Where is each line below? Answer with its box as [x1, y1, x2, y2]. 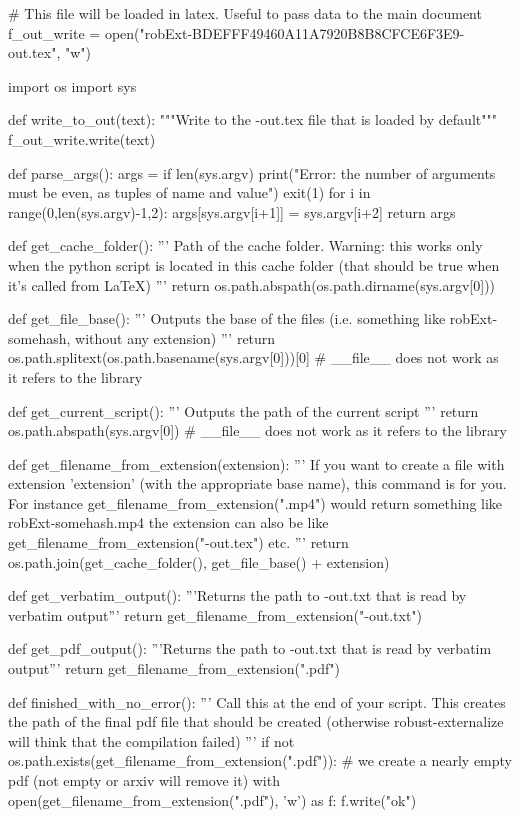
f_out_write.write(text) [8, 128, 156, 149]
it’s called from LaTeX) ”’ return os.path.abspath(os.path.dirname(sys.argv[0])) [8, 274, 496, 295]
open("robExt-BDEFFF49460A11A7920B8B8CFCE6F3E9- [104, 22, 465, 43]
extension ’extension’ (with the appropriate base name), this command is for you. [8, 473, 507, 494]
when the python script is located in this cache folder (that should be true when [8, 254, 500, 275]
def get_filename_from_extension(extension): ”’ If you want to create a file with [8, 453, 505, 474]
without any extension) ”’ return [75, 327, 276, 348]
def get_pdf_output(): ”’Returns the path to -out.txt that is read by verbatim [8, 638, 492, 659]
